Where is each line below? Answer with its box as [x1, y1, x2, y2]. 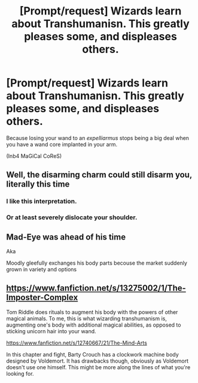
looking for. [6, 370, 34, 377]
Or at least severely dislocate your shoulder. [6, 213, 138, 222]
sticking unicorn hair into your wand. [6, 327, 97, 334]
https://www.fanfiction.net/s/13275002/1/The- [6, 283, 187, 294]
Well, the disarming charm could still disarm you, [6, 170, 193, 180]
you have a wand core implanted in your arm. [6, 140, 118, 148]
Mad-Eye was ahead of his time [6, 232, 126, 242]
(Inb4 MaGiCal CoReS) [6, 152, 62, 160]
